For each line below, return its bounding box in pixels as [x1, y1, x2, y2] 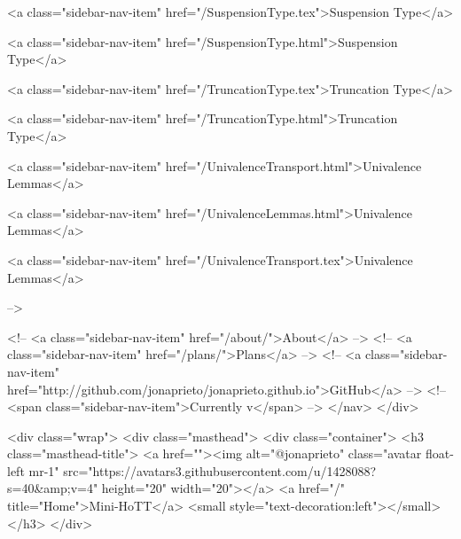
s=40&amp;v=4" [7, 479, 98, 497]
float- [425, 444, 454, 463]
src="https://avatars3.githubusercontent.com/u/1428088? [63, 461, 377, 480]
